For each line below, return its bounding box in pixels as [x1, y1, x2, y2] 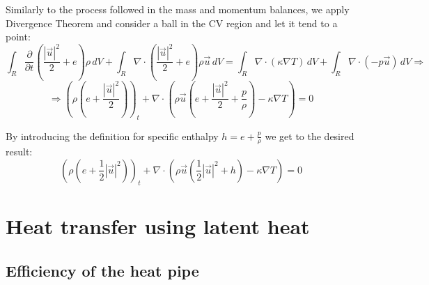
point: [6, 29, 31, 44]
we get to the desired [265, 128, 354, 143]
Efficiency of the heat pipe [6, 259, 199, 281]
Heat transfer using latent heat [6, 211, 310, 240]
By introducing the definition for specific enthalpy [6, 128, 219, 143]
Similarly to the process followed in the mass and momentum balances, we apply [6, 2, 350, 16]
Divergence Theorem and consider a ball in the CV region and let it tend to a [6, 15, 338, 30]
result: [6, 144, 33, 159]
